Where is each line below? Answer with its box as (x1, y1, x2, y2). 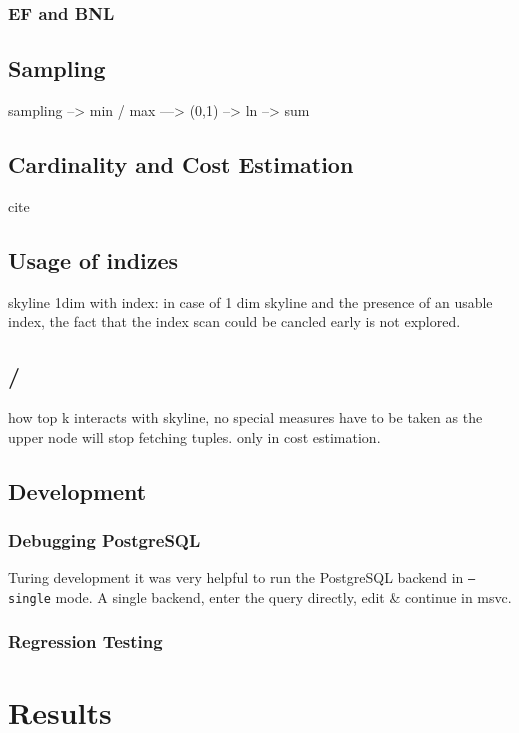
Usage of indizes (8, 244, 179, 275)
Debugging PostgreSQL (8, 527, 201, 552)
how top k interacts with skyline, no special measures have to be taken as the (8, 407, 483, 428)
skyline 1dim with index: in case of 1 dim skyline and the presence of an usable (8, 291, 493, 312)
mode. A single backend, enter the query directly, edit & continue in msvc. (55, 586, 512, 607)
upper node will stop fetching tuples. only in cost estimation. (8, 426, 381, 447)
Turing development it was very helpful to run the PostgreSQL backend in (8, 567, 464, 588)
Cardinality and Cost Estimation (8, 149, 354, 180)
